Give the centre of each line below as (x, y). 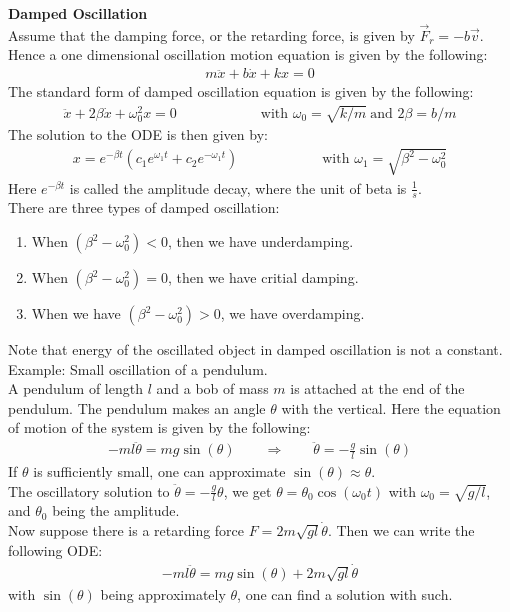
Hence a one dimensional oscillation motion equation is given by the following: (248, 54)
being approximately (163, 593)
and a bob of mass (212, 388)
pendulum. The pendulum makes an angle (137, 407)
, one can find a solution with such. (345, 593)
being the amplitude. (116, 510)
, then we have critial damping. (263, 277)
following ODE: (55, 549)
